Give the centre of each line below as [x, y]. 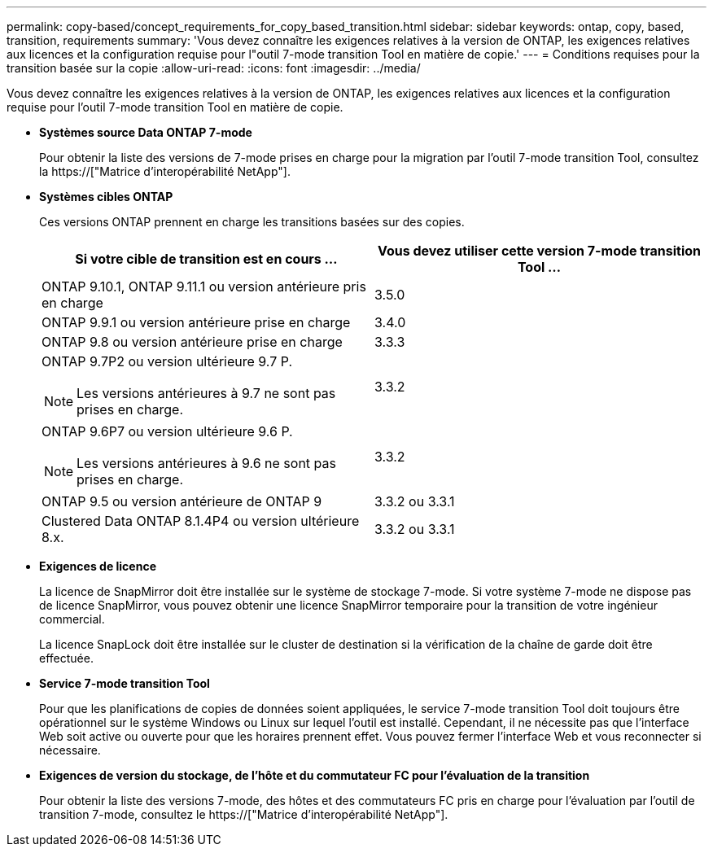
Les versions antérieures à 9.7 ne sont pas [206, 393]
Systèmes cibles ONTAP [106, 197]
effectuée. [66, 658]
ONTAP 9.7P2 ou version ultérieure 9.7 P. [167, 361]
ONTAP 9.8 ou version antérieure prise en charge [192, 342]
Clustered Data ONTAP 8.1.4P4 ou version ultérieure [201, 521]
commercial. [72, 619]
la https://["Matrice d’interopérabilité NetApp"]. [165, 171]
